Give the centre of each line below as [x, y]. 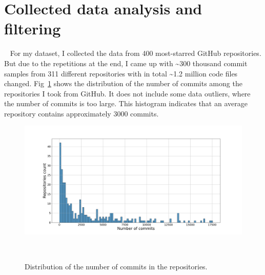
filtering [33, 28]
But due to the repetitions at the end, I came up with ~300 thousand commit [126, 63]
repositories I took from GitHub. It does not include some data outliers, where [127, 93]
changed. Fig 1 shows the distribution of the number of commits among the [123, 83]
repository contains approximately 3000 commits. [81, 113]
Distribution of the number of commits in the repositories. [116, 266]
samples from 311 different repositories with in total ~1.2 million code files [121, 73]
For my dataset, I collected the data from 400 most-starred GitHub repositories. [136, 53]
